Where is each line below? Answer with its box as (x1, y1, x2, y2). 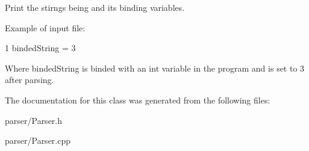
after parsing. (5, 73, 54, 86)
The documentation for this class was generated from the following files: (5, 93, 270, 106)
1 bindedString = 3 (5, 42, 76, 54)
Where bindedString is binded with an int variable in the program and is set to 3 (5, 61, 305, 74)
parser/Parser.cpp (5, 134, 71, 147)
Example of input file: (5, 21, 86, 34)
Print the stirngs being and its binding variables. (5, 1, 185, 13)
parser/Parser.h (5, 114, 63, 126)
